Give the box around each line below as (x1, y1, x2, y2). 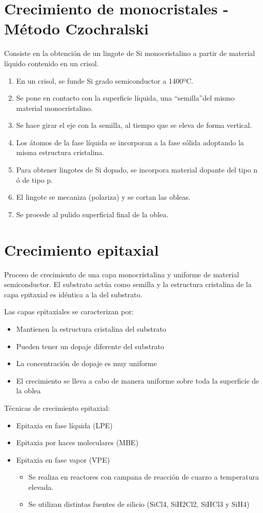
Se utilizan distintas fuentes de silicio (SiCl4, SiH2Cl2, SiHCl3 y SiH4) (28, 499, 250, 509)
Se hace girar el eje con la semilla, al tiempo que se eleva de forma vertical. (16, 120, 252, 130)
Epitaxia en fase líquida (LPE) (16, 420, 113, 430)
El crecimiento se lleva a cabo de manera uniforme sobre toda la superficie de (16, 375, 259, 386)
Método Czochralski (4, 18, 149, 39)
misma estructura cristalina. (16, 147, 105, 158)
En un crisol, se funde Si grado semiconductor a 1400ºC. (16, 75, 193, 86)
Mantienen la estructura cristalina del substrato (16, 323, 166, 334)
